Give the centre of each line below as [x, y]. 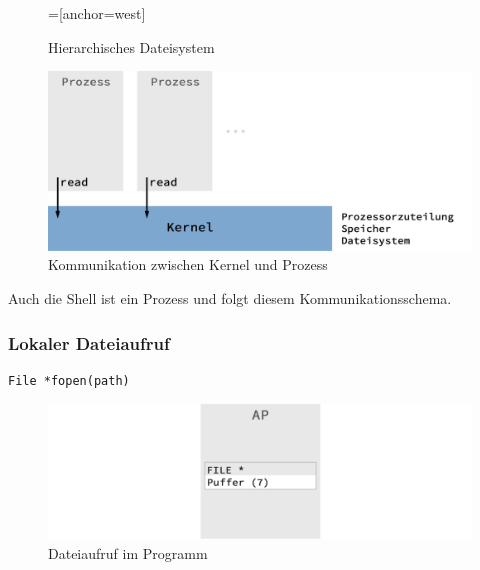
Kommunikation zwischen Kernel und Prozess [188, 264]
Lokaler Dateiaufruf [89, 342]
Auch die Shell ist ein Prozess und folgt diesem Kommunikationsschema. [230, 298]
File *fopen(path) [69, 380]
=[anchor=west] [97, 13]
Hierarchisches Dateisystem [131, 46]
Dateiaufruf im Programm [128, 553]
